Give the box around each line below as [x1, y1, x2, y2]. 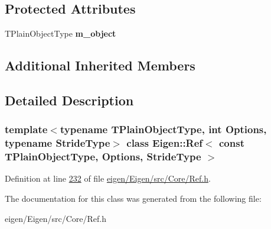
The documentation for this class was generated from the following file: [5, 192, 262, 205]
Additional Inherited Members [5, 56, 195, 75]
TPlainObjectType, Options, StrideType [5, 149, 201, 164]
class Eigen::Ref [126, 136, 203, 150]
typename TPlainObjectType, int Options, [60, 122, 267, 137]
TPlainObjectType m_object [5, 27, 116, 40]
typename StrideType [5, 136, 110, 150]
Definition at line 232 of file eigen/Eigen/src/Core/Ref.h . [5, 172, 211, 185]
